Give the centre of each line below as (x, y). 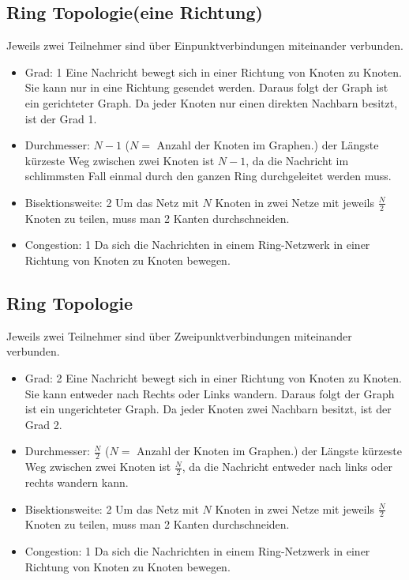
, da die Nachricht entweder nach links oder (287, 467)
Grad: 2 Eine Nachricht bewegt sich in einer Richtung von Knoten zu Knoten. (213, 377)
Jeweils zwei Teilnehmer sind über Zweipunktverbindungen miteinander (179, 335)
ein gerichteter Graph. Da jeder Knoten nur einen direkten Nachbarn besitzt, (211, 102)
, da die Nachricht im (297, 160)
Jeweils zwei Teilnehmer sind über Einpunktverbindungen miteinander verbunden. (205, 45)
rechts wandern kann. (77, 482)
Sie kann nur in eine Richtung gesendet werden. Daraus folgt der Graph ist (206, 87)
